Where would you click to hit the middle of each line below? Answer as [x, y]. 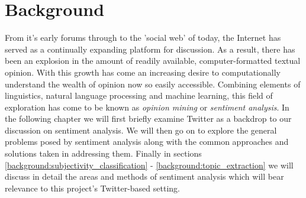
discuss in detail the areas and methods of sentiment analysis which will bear [144, 176]
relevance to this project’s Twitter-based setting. [92, 188]
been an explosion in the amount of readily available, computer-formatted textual [153, 61]
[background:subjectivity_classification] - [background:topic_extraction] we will [149, 165]
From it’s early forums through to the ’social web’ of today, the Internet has [143, 38]
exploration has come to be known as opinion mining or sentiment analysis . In [147, 107]
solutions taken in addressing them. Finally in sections [103, 153]
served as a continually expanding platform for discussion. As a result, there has [150, 49]
